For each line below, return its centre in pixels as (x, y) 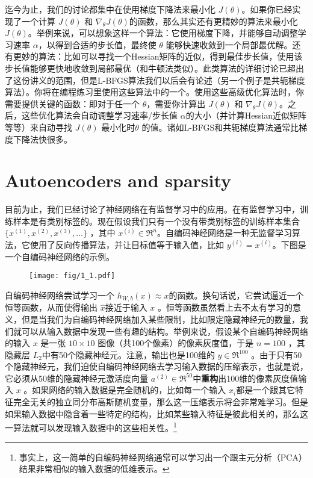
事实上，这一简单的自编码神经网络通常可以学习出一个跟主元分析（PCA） (163, 457)
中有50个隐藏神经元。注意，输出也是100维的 (128, 354)
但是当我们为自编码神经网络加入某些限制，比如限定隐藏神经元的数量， (160, 319)
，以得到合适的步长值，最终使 (97, 44)
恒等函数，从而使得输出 (51, 307)
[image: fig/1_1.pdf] (72, 276)
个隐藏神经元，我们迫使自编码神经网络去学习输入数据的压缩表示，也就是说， (156, 366)
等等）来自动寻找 (39, 127)
